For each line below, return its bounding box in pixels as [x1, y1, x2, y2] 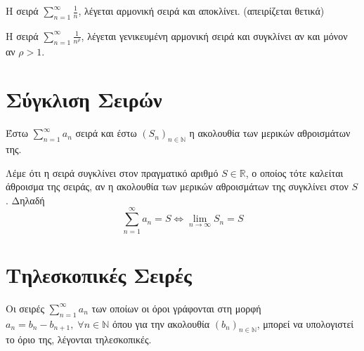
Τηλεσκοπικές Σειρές [6, 260, 192, 289]
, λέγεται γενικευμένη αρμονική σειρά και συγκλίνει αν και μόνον [81, 28, 348, 43]
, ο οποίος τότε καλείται [245, 165, 344, 180]
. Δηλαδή [6, 192, 45, 207]
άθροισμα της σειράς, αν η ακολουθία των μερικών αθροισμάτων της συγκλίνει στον [6, 179, 349, 194]
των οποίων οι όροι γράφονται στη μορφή [91, 300, 261, 315]
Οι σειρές [6, 300, 44, 315]
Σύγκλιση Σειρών [6, 85, 162, 114]
